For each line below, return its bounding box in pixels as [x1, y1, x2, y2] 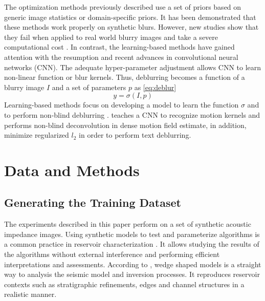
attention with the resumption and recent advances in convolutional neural [4, 51, 238, 62]
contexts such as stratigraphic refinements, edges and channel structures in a [4, 278, 245, 289]
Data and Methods [4, 159, 140, 180]
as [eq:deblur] [134, 81, 176, 92]
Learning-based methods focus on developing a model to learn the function [4, 99, 239, 110]
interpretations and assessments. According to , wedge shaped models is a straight [4, 259, 261, 269]
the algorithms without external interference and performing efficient [4, 249, 220, 260]
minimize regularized [4, 130, 69, 140]
